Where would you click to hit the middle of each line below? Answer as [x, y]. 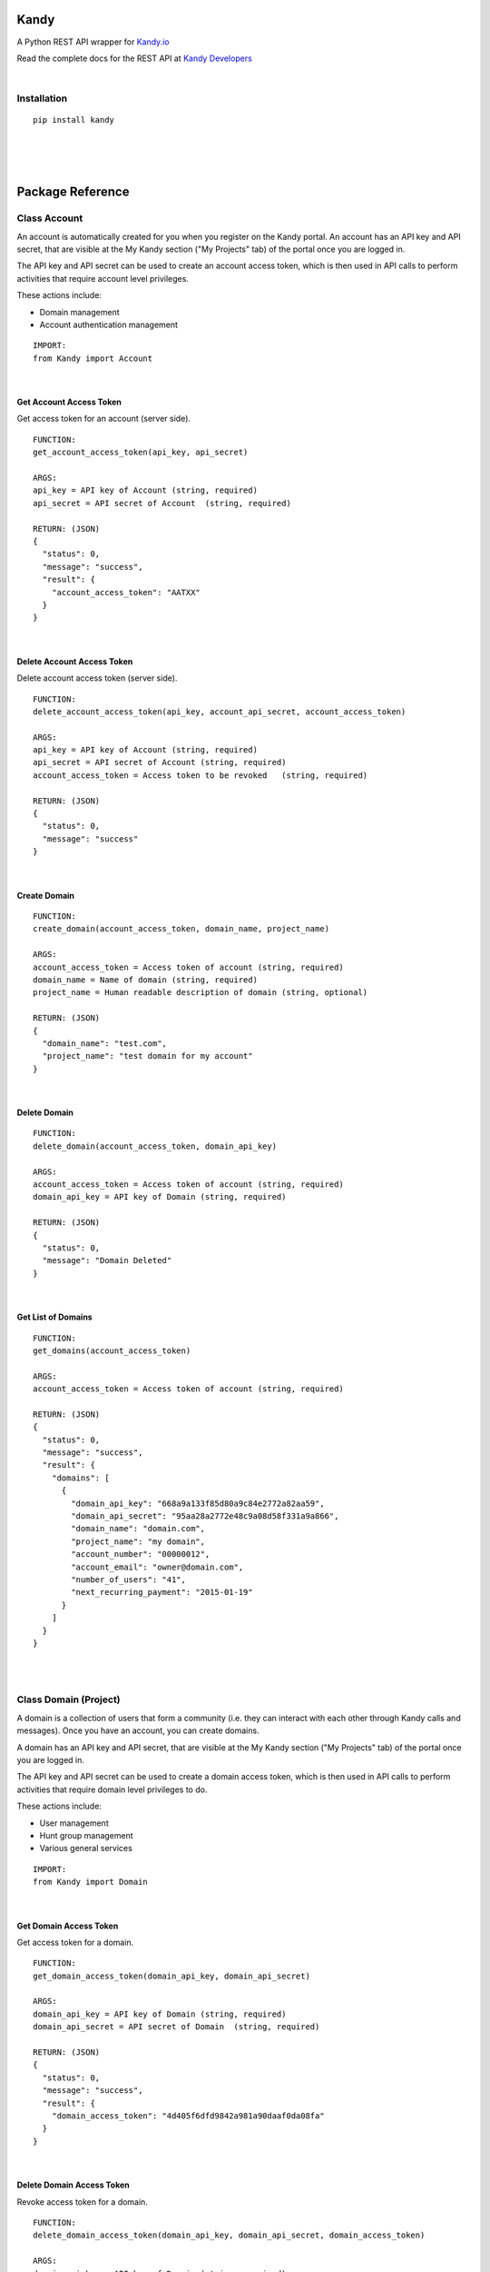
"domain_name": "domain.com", [138, 1529]
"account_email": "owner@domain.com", [157, 1567]
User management [74, 1823]
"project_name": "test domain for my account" [147, 1056]
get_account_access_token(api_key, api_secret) [141, 453]
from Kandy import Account [93, 358]
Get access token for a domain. [75, 1942]
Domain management [79, 312]
